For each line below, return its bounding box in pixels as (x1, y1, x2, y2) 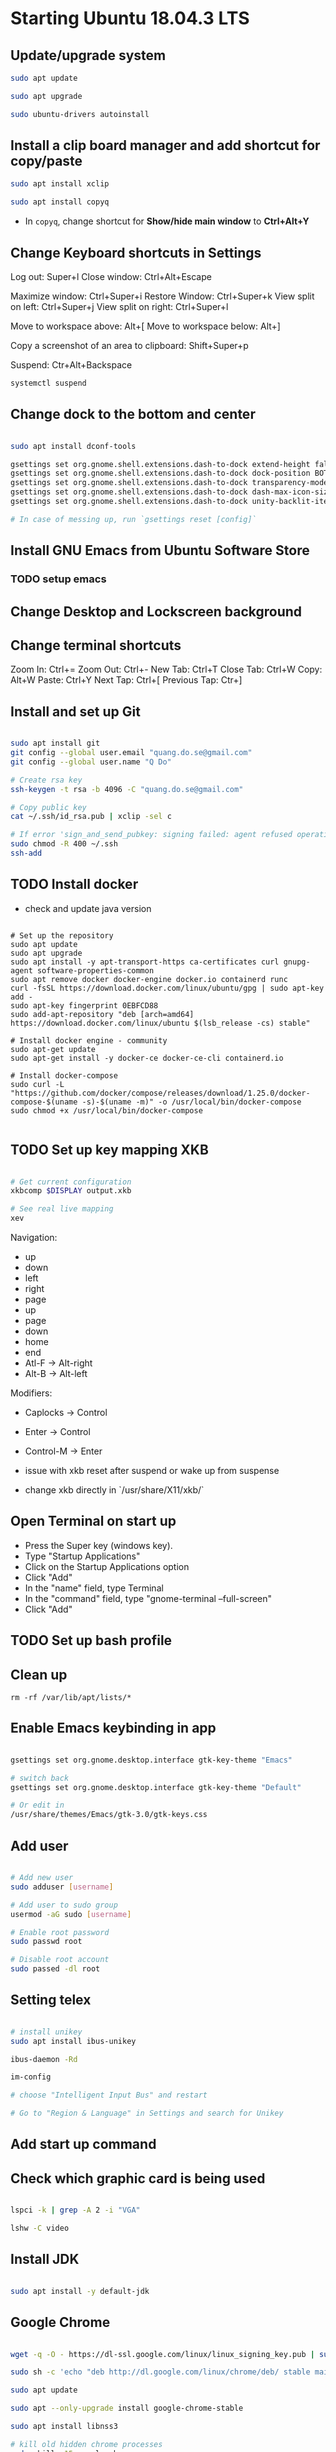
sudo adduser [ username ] (10, 1882, 114, 1892)
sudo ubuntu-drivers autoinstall (10, 109, 150, 119)
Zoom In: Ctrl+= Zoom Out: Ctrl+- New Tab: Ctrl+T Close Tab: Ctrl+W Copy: (10, 663, 323, 676)
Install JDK (10, 2251, 80, 2268)
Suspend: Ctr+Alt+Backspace (10, 359, 133, 371)
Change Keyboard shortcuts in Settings (10, 244, 262, 261)
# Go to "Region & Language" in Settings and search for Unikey (10, 2108, 284, 2119)
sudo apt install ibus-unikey (10, 2036, 137, 2046)
